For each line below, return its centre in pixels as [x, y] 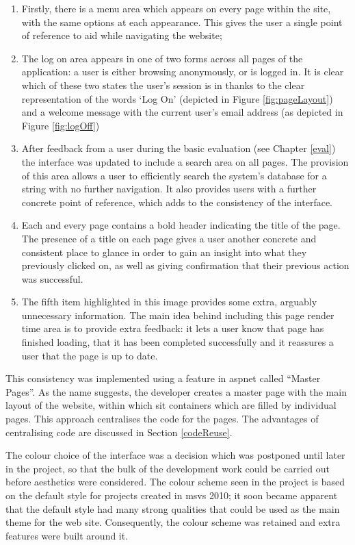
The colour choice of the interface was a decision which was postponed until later [175, 455]
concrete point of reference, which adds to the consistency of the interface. [177, 202]
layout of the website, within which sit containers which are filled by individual [171, 405]
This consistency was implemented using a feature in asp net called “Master [163, 378]
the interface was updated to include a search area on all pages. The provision [185, 161]
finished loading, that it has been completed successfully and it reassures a [177, 342]
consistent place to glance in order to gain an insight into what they [164, 252]
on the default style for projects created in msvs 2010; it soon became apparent [172, 495]
